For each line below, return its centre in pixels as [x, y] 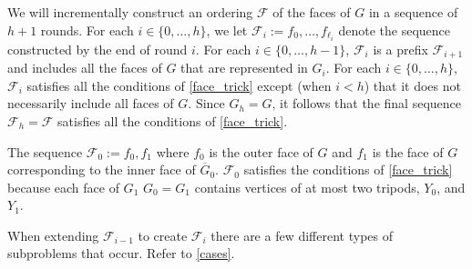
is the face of [408, 151]
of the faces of [312, 12]
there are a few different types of [302, 235]
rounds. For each [87, 30]
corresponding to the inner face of [102, 169]
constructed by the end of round [97, 49]
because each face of [63, 187]
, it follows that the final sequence [366, 103]
